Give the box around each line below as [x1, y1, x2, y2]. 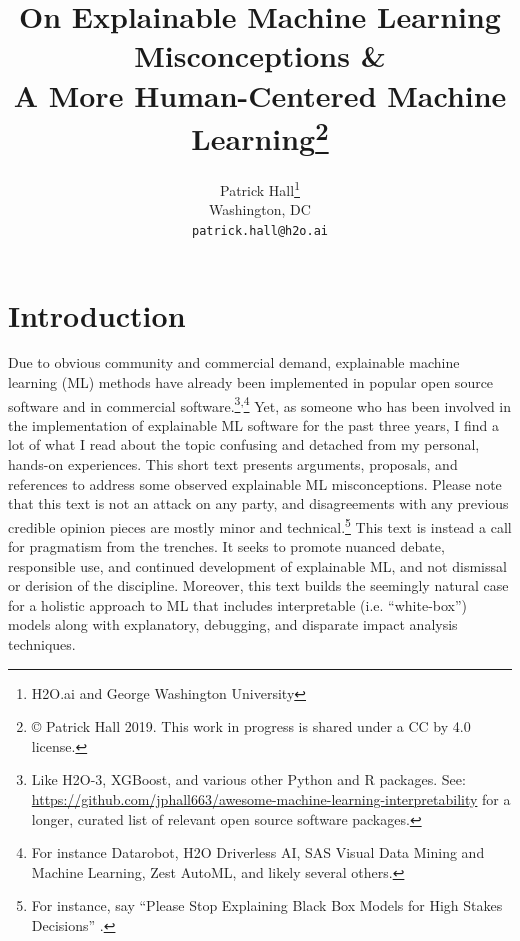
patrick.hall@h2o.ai [191, 223, 329, 238]
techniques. [8, 634, 76, 655]
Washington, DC [209, 199, 311, 220]
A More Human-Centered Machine [13, 74, 507, 115]
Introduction [8, 294, 186, 335]
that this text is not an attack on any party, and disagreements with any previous [8, 493, 509, 514]
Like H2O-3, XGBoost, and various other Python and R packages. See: [31, 769, 466, 790]
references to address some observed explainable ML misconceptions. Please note [8, 473, 502, 494]
